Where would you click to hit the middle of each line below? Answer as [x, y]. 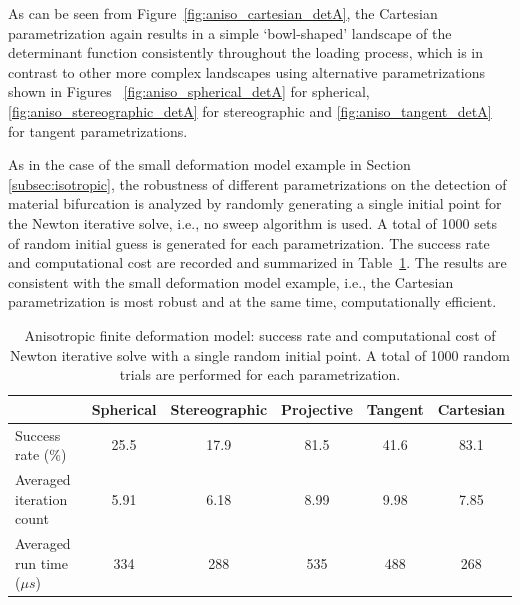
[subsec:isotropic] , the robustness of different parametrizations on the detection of [257, 183]
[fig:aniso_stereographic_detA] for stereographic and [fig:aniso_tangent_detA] [250, 110]
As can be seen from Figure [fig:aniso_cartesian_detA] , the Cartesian [223, 13]
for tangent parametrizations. [98, 130]
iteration [41, 498]
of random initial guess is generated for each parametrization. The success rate [249, 242]
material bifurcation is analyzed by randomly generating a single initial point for [255, 203]
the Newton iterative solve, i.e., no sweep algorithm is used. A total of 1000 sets [252, 222]
